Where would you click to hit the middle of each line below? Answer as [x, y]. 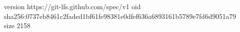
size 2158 [17, 25]
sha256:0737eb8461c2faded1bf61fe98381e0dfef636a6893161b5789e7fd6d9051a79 [120, 16]
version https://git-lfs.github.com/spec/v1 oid [72, 6]
